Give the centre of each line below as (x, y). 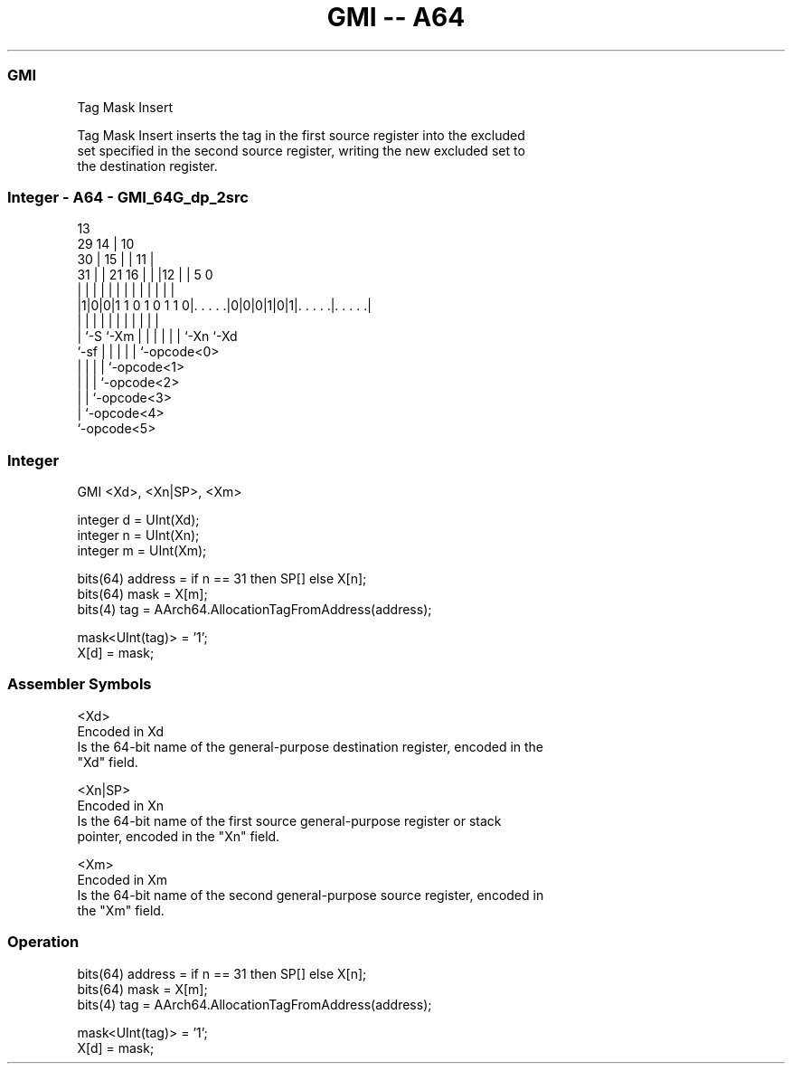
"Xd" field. (108, 762)
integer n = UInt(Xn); (138, 535)
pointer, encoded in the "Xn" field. (179, 836)
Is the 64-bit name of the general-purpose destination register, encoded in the (311, 746)
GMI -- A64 (396, 17)
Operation (43, 942)
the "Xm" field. (121, 910)
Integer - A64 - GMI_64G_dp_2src (128, 197)
